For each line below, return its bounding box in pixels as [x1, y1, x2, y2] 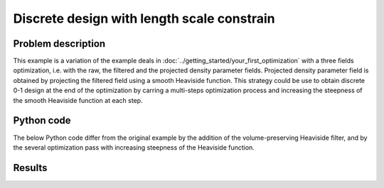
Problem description [13, 38, 106, 50]
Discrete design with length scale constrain [13, 11, 275, 26]
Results [13, 162, 48, 174]
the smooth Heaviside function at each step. [13, 96, 143, 104]
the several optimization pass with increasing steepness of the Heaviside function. [13, 143, 255, 152]
